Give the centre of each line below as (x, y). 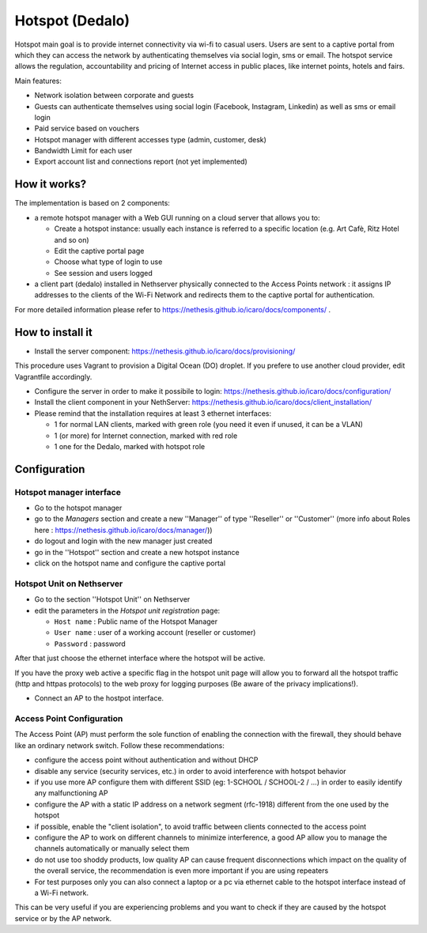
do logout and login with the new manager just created (123, 541)
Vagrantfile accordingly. (53, 376)
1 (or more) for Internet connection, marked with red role (146, 436)
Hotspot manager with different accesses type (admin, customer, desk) (150, 139)
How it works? (51, 185)
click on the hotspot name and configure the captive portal (130, 563)
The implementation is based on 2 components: (92, 203)
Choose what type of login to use (108, 262)
